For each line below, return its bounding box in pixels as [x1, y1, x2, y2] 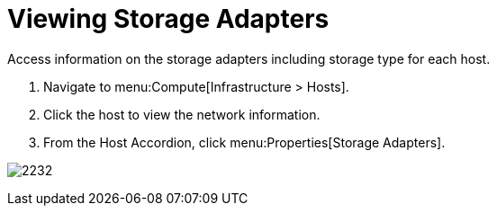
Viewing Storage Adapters [7, 4, 330, 34]
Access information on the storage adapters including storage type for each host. [7, 50, 491, 67]
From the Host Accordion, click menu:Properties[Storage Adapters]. [43, 134, 446, 150]
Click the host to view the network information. [43, 106, 321, 122]
